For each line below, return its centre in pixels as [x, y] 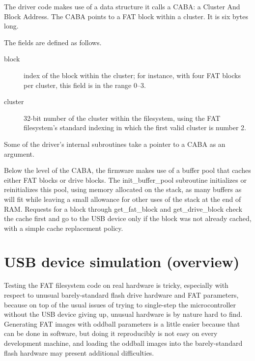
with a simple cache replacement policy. [64, 228]
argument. [19, 153]
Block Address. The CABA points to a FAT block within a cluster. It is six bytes [126, 16]
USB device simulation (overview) [122, 262]
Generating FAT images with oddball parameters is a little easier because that [122, 323]
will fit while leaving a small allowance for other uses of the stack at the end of [123, 199]
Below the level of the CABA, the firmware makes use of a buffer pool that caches [127, 170]
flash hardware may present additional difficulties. [79, 352]
